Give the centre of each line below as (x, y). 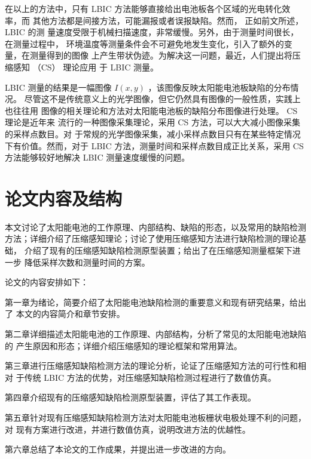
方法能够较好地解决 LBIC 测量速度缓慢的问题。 (97, 157)
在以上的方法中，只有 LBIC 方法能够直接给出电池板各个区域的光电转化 (144, 8)
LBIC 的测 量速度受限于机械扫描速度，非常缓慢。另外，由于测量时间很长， (152, 32)
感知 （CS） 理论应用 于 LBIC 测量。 (86, 67)
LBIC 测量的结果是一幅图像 (58, 87)
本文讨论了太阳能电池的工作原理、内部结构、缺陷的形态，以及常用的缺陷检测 (155, 227)
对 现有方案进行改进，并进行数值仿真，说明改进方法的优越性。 (128, 429)
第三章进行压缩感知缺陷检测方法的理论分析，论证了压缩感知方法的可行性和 (151, 366)
